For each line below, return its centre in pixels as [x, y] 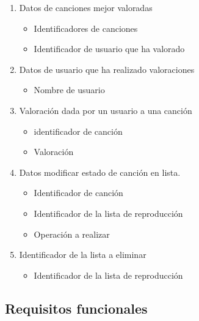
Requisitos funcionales [76, 308]
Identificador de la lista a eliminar [83, 255]
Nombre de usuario [69, 90]
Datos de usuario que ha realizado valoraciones [107, 69]
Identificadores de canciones [86, 28]
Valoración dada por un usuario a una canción [106, 110]
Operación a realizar [72, 234]
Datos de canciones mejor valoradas [86, 7]
